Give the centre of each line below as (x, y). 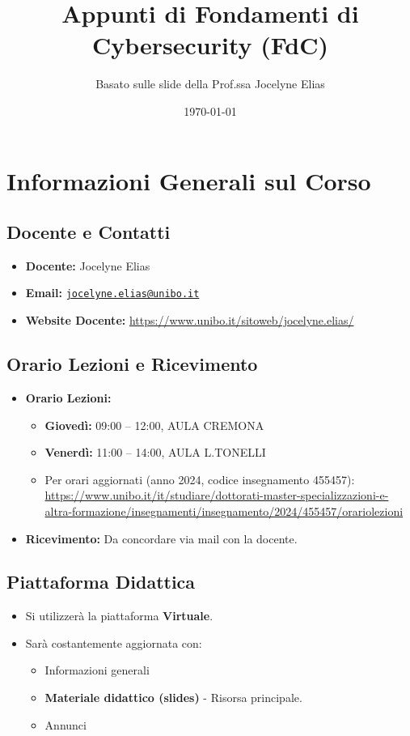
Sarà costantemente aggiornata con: (114, 642)
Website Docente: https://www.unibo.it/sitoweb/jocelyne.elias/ (190, 320)
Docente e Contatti (89, 232)
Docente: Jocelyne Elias (88, 265)
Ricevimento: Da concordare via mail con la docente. (161, 538)
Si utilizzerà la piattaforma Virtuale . (119, 616)
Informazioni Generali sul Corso (189, 180)
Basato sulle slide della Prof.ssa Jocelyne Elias (210, 84)
